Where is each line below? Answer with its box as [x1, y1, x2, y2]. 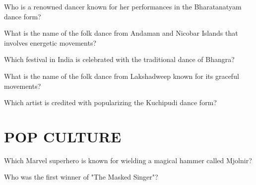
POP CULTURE [4, 126, 122, 146]
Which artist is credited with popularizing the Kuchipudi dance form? [4, 97, 217, 108]
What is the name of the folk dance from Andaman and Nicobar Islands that [4, 28, 238, 38]
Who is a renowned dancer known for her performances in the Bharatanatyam [4, 1, 242, 11]
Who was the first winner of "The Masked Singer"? [4, 172, 158, 182]
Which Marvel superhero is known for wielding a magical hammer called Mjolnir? [4, 155, 252, 165]
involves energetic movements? [4, 37, 97, 48]
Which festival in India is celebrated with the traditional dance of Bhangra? [4, 54, 235, 64]
